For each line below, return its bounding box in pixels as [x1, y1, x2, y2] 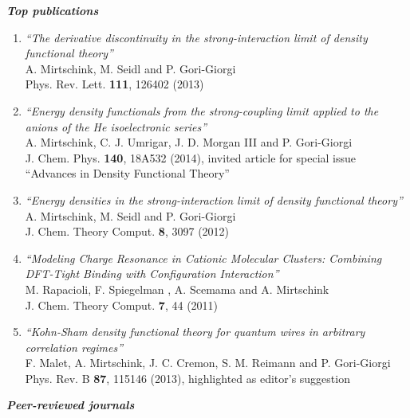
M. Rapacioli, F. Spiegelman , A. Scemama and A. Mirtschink [25, 280, 329, 297]
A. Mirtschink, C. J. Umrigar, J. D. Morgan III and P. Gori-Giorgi [25, 134, 353, 150]
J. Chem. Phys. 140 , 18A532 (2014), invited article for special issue [25, 149, 356, 166]
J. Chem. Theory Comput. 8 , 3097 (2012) [25, 223, 230, 240]
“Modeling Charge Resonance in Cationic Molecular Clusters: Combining [25, 249, 382, 266]
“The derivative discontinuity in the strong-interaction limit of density [25, 29, 368, 45]
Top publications [6, 2, 99, 18]
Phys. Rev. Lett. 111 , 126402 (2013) [25, 76, 204, 92]
